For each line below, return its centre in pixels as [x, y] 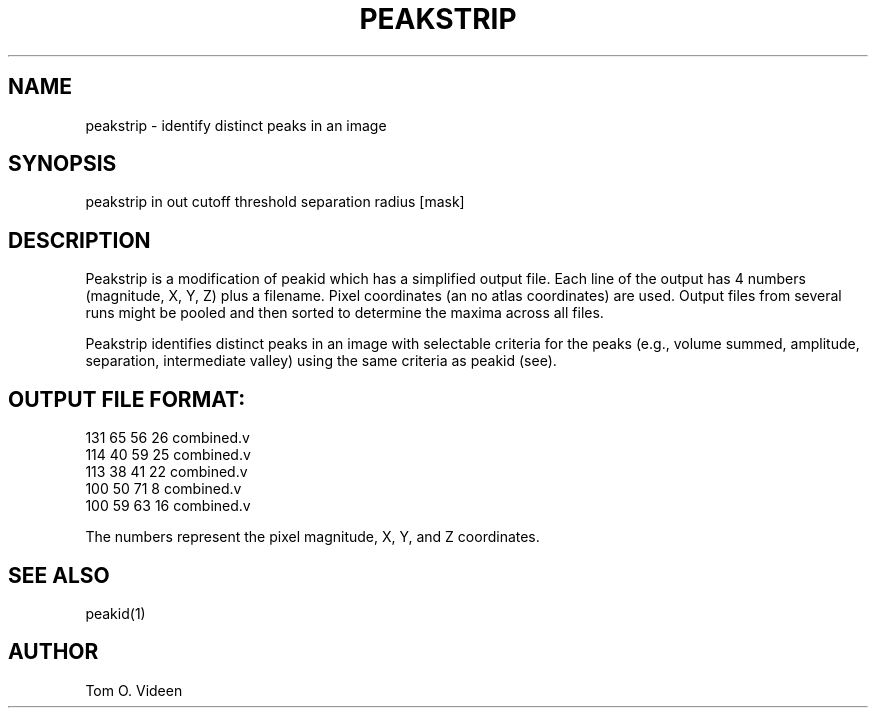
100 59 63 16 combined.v [168, 506]
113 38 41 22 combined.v [166, 472]
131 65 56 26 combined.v [167, 438]
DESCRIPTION [79, 240]
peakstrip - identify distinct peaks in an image [236, 125]
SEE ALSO [59, 575]
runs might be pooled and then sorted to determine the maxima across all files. [344, 313]
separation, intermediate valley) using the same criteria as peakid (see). [321, 361]
